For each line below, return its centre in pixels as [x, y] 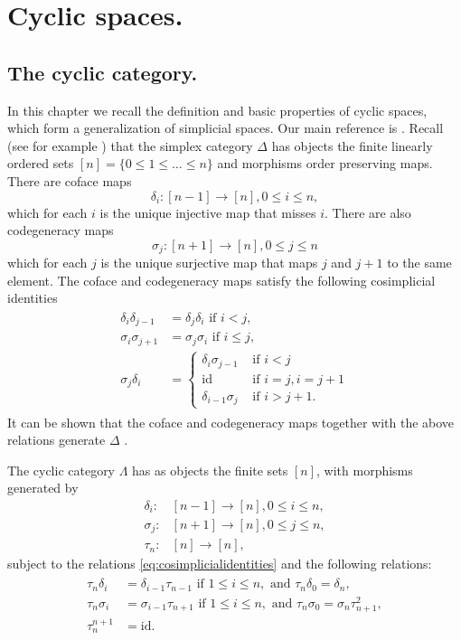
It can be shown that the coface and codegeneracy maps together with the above [231, 422]
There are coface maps [70, 180]
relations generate [56, 440]
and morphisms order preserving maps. [325, 163]
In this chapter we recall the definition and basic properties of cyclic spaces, [217, 110]
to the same [419, 263]
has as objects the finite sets [210, 470]
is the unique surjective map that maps [209, 263]
